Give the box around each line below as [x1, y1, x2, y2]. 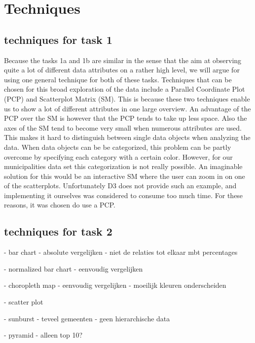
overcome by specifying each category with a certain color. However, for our [4, 151, 233, 162]
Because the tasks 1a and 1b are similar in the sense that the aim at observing [4, 55, 242, 65]
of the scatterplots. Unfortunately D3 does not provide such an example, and [4, 180, 237, 191]
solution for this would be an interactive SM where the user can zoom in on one [4, 171, 245, 181]
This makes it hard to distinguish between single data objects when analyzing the [4, 132, 251, 142]
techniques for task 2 [4, 224, 112, 239]
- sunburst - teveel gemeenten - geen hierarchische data [4, 313, 170, 323]
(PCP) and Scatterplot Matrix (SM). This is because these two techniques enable [4, 93, 250, 103]
